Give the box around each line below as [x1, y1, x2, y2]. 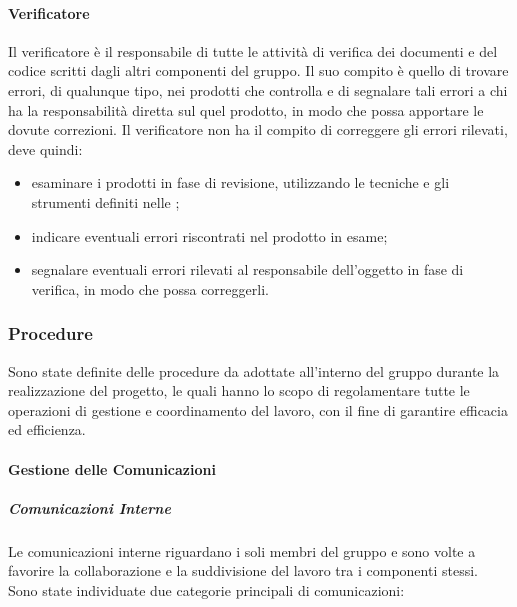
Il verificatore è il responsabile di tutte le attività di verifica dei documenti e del [8, 40, 498, 61]
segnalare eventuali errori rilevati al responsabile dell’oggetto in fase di [31, 259, 464, 280]
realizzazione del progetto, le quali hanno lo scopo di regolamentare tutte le [8, 380, 470, 401]
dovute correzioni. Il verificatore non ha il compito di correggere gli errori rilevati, [8, 119, 508, 140]
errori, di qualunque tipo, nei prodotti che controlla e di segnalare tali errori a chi [8, 79, 508, 100]
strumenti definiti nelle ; [31, 191, 180, 212]
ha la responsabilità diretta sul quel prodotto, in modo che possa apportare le [8, 99, 484, 120]
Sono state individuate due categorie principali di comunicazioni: [8, 579, 405, 600]
